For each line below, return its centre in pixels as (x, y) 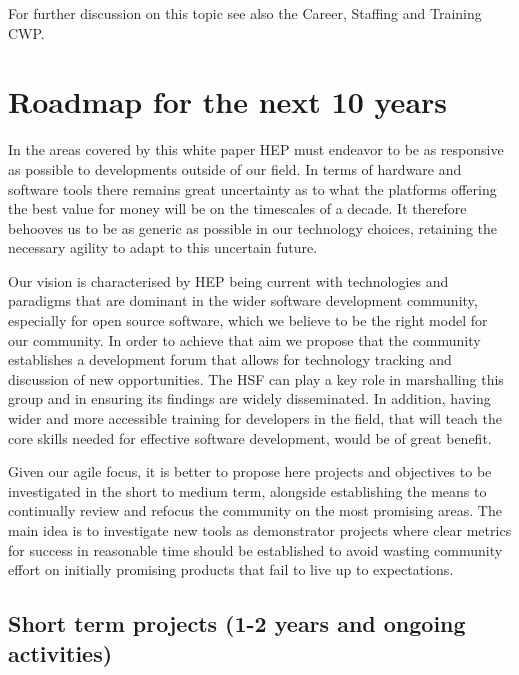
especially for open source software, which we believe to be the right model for (248, 320)
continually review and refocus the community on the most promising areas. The (255, 510)
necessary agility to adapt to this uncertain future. (163, 247)
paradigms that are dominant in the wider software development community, (243, 300)
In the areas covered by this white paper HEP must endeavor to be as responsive (256, 149)
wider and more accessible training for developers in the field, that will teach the (255, 418)
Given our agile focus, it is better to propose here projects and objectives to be (250, 471)
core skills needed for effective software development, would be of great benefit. (250, 437)
